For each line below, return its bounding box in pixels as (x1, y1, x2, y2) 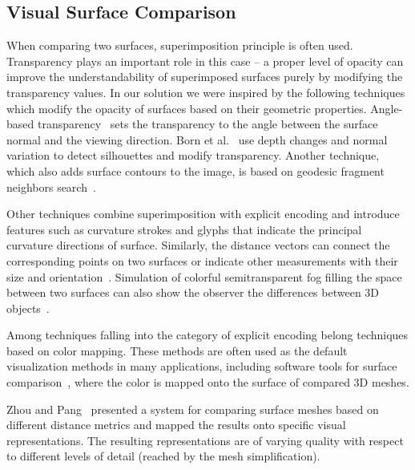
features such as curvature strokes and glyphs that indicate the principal (6, 221, 362, 237)
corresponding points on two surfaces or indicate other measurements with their (6, 252, 398, 269)
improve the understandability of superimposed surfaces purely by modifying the (6, 68, 403, 85)
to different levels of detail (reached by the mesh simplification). (6, 448, 320, 464)
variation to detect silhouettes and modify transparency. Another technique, (6, 147, 380, 164)
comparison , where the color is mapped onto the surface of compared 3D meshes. (6, 374, 409, 391)
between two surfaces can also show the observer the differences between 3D (6, 284, 380, 301)
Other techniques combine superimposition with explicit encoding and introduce (6, 205, 400, 222)
